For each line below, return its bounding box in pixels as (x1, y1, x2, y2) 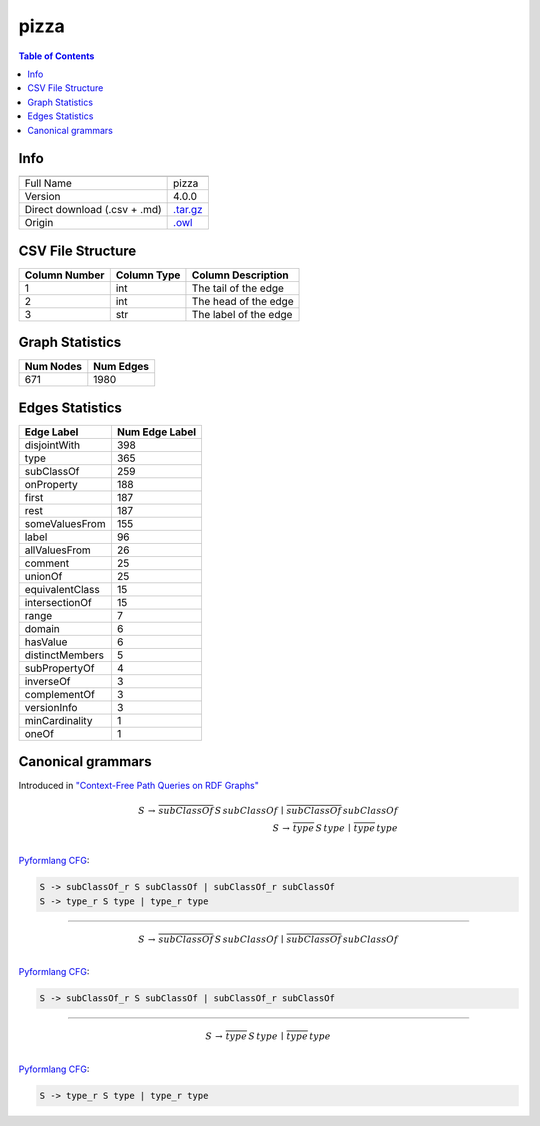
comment (24, 556, 70, 570)
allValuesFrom (24, 543, 92, 557)
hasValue (24, 635, 68, 649)
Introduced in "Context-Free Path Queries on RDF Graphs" (18, 780, 259, 792)
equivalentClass (24, 582, 100, 596)
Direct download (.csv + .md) (24, 203, 162, 217)
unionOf (24, 569, 63, 583)
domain (24, 621, 60, 635)
